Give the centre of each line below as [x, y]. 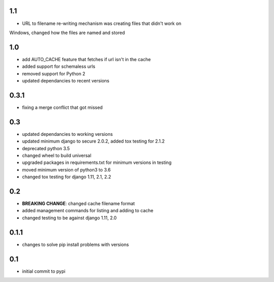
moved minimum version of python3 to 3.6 [66, 170]
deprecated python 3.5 [46, 148]
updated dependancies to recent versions [66, 80]
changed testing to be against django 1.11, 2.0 [69, 218]
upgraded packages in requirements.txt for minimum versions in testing [97, 162]
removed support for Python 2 [54, 73]
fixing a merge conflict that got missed [62, 107]
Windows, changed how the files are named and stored [67, 33]
